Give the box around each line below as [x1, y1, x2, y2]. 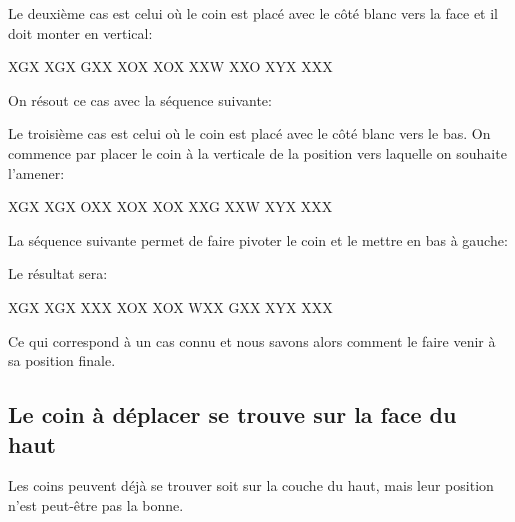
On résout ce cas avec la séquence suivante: [8, 89, 272, 110]
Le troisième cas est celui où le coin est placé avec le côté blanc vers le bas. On [8, 123, 491, 144]
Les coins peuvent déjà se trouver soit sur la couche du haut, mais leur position [8, 475, 494, 496]
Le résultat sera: [8, 263, 108, 284]
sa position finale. [8, 350, 116, 371]
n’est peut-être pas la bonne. [8, 494, 184, 515]
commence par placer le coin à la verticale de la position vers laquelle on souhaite [8, 142, 507, 163]
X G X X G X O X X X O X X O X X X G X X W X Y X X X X [8, 196, 333, 217]
